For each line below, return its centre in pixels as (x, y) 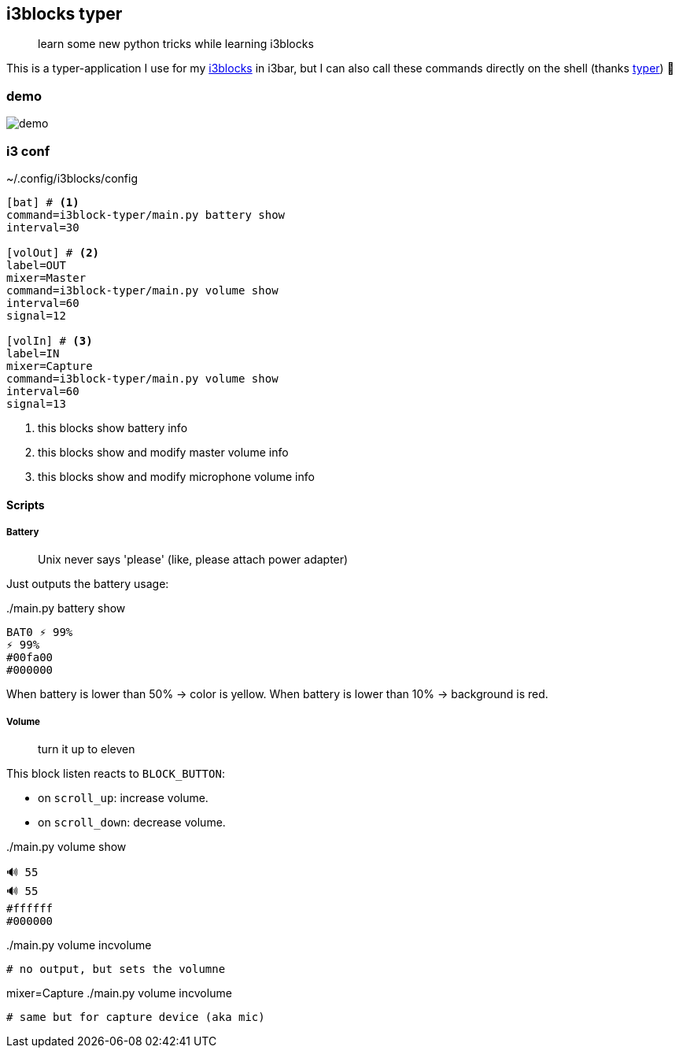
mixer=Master (46, 277)
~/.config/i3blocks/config (72, 178)
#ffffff (30, 909)
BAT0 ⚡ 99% (40, 632)
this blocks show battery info (113, 427)
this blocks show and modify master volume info (163, 452)
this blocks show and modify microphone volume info (176, 476)
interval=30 (43, 227)
